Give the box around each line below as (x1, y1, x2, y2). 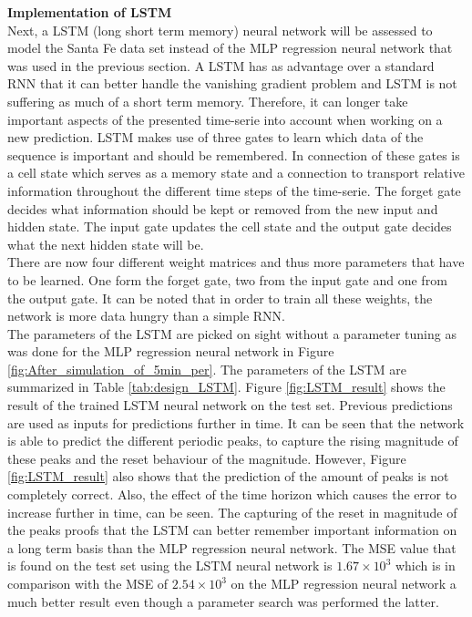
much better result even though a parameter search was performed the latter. (7, 591, 439, 611)
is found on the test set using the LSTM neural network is (7, 556, 333, 575)
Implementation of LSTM (7, 3, 172, 21)
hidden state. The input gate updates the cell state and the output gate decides (7, 217, 452, 236)
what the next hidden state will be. (7, 234, 204, 253)
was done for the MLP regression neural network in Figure (7, 342, 334, 361)
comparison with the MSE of (7, 574, 169, 592)
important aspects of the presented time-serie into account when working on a (7, 109, 443, 129)
